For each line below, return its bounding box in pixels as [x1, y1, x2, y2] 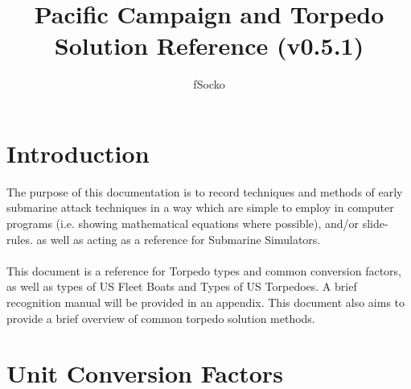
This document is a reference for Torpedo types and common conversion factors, [6, 262, 401, 279]
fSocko [193, 76, 225, 93]
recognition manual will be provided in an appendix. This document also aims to [6, 294, 405, 310]
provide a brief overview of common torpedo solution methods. [6, 309, 315, 326]
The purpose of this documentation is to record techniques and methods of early [6, 183, 403, 200]
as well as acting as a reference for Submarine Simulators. [36, 230, 321, 247]
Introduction [6, 136, 150, 169]
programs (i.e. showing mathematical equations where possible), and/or [6, 215, 360, 232]
